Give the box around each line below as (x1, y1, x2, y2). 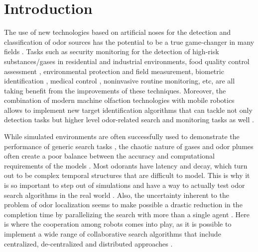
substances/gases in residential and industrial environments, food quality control (4, 56, 250, 66)
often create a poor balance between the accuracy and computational (4, 151, 215, 161)
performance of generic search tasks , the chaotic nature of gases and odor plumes (4, 141, 254, 151)
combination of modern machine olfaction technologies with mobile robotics (4, 95, 235, 105)
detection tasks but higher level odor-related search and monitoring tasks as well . (4, 114, 254, 125)
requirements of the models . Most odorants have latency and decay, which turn (4, 160, 248, 170)
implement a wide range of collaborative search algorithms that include (4, 229, 221, 239)
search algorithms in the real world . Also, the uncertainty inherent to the (4, 189, 229, 200)
